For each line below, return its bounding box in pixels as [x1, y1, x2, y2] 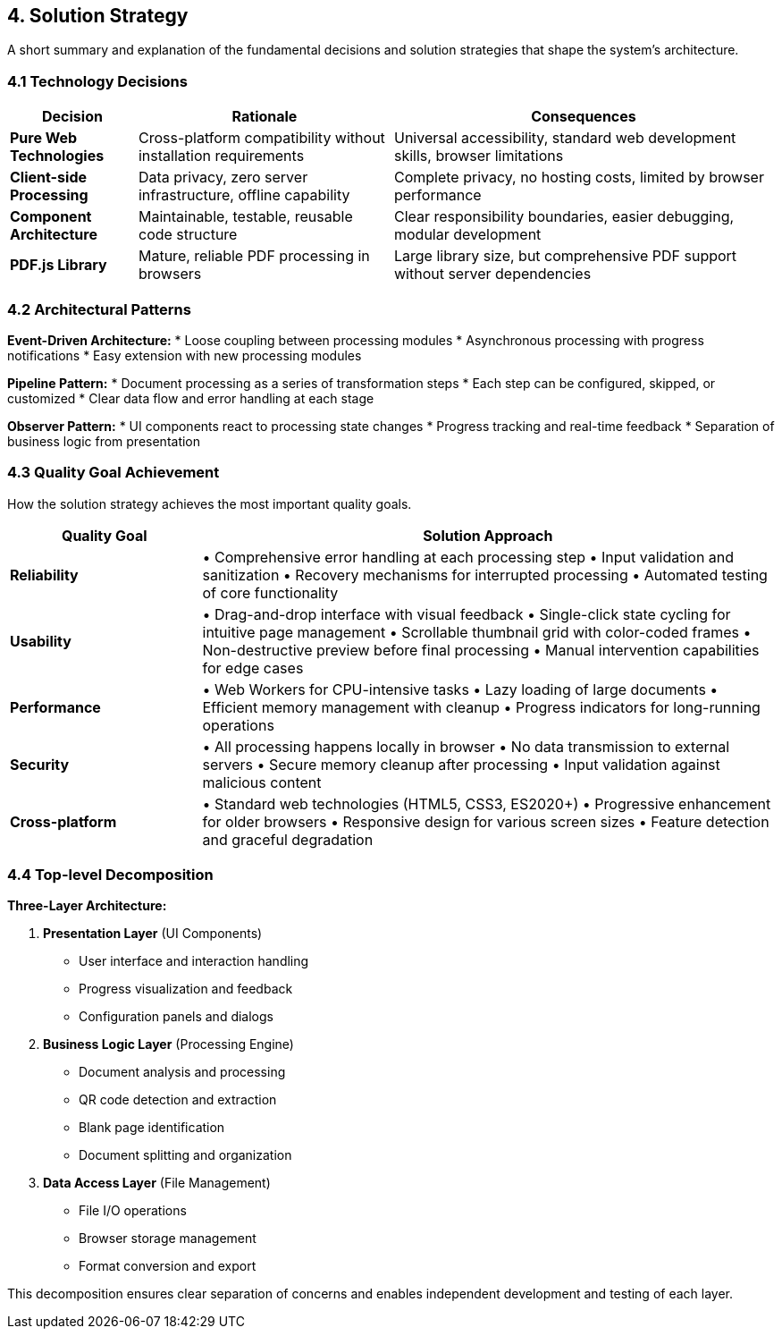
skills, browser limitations [393, 147, 564, 165]
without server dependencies [393, 265, 592, 283]
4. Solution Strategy [7, 4, 189, 27]
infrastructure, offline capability [138, 186, 350, 205]
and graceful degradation [202, 830, 374, 849]
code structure [138, 225, 238, 244]
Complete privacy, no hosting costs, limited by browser [393, 168, 764, 187]
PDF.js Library [10, 256, 107, 275]
